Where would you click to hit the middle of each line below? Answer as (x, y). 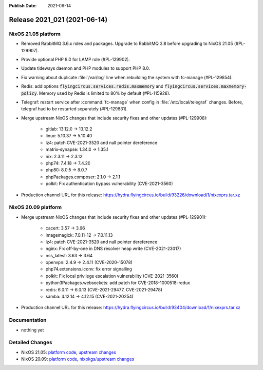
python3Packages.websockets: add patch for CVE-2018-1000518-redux (118, 283)
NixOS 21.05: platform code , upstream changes (69, 352)
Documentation (28, 320)
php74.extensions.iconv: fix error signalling (89, 269)
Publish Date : (23, 6)
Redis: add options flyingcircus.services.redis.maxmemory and (92, 86)
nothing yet (33, 330)
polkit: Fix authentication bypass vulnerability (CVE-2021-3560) (109, 184)
